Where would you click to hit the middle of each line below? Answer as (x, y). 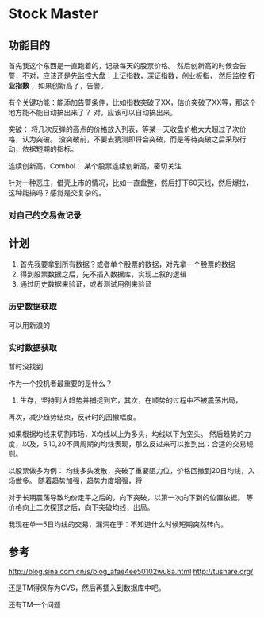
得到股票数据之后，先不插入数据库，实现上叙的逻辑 (103, 274)
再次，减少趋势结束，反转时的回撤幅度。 (74, 417)
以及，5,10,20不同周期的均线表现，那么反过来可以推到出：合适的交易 (134, 444)
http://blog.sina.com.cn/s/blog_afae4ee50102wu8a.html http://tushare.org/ (131, 572)
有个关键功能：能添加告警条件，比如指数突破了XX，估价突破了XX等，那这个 (132, 102)
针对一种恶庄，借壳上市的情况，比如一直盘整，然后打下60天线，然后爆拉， (131, 183)
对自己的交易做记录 (45, 215)
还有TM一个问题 (34, 605)
